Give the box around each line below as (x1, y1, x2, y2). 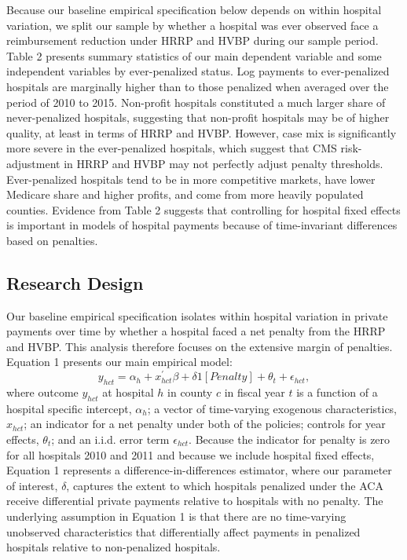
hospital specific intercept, (6, 400, 132, 416)
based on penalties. (6, 232, 98, 248)
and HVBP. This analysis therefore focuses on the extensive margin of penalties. (6, 338, 393, 354)
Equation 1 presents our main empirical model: (6, 353, 233, 370)
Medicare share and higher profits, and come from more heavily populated (6, 186, 364, 203)
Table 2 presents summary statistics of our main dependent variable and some (6, 47, 382, 64)
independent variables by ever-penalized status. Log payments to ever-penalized (6, 63, 390, 79)
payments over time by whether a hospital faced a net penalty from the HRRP (6, 323, 386, 339)
